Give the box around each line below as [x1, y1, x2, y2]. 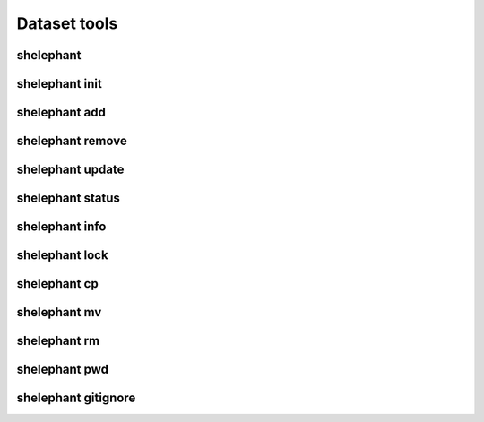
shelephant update [16, 162, 125, 177]
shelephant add [16, 105, 107, 120]
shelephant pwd [16, 362, 109, 377]
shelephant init [16, 76, 102, 91]
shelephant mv [16, 305, 102, 320]
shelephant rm [16, 333, 100, 349]
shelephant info [16, 220, 107, 235]
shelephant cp [16, 276, 99, 291]
